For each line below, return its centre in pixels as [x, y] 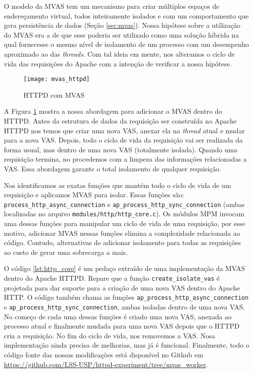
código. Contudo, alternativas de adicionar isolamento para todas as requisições [123, 242]
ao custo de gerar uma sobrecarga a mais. [66, 252]
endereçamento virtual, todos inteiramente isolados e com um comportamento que [126, 15]
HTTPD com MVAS [54, 94]
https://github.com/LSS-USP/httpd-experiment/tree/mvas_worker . [106, 364]
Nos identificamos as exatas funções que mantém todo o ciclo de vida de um [117, 185]
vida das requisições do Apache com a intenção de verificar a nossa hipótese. [118, 63]
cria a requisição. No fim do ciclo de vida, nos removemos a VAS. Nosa [110, 335]
